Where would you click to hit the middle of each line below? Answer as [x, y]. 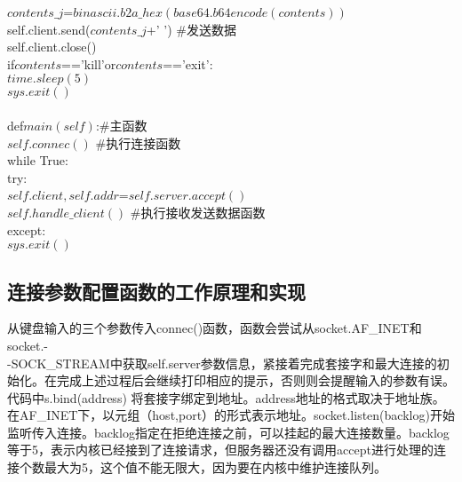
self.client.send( [49, 29]
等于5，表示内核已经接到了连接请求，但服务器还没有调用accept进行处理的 [220, 450]
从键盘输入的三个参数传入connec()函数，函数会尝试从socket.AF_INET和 [215, 328]
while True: [38, 160]
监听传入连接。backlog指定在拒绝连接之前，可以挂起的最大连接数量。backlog [228, 432]
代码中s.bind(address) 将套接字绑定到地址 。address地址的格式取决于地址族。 [226, 397]
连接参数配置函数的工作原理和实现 [156, 291]
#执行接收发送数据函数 [198, 212]
